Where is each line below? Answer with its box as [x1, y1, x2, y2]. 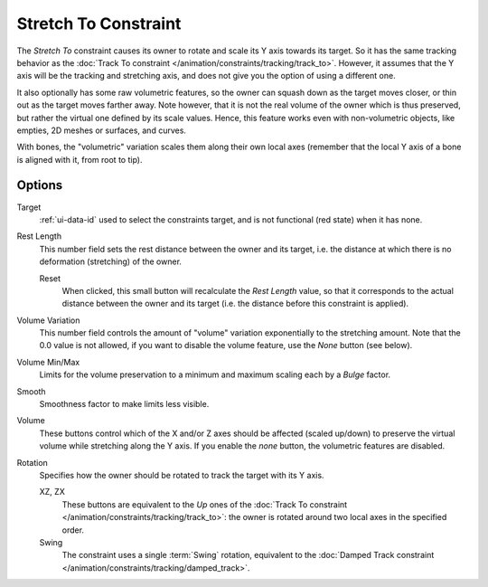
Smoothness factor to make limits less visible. [39, 399, 210, 410]
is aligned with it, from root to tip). [16, 154, 143, 165]
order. [61, 525, 85, 535]
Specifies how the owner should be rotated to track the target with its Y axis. [39, 470, 324, 480]
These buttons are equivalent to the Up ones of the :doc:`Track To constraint [61, 498, 348, 510]
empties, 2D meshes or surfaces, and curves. [16, 125, 187, 136]
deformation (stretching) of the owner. [39, 256, 183, 267]
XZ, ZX [39, 487, 65, 497]
